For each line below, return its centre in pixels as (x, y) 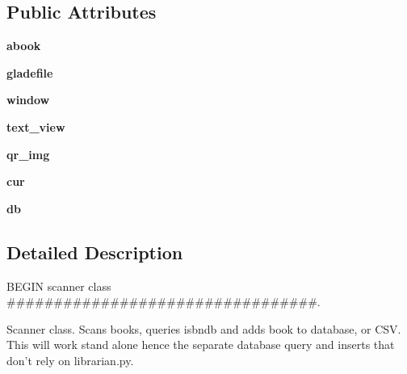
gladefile (30, 72)
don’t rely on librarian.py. (70, 360)
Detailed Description (95, 252)
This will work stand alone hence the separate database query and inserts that (201, 345)
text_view (36, 126)
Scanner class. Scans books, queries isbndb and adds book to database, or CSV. (204, 328)
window (28, 100)
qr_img (28, 154)
